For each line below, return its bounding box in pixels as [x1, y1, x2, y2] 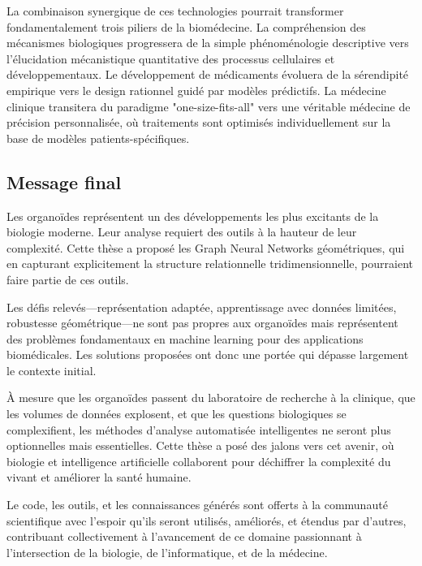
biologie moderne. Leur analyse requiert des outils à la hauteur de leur [6, 223, 357, 240]
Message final [6, 169, 122, 194]
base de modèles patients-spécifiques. [6, 129, 190, 146]
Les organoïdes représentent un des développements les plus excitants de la [6, 207, 379, 224]
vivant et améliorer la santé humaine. [6, 469, 192, 486]
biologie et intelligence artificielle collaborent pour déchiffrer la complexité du [6, 452, 391, 469]
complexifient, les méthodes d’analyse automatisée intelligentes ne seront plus [6, 421, 391, 438]
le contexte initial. [6, 361, 97, 378]
